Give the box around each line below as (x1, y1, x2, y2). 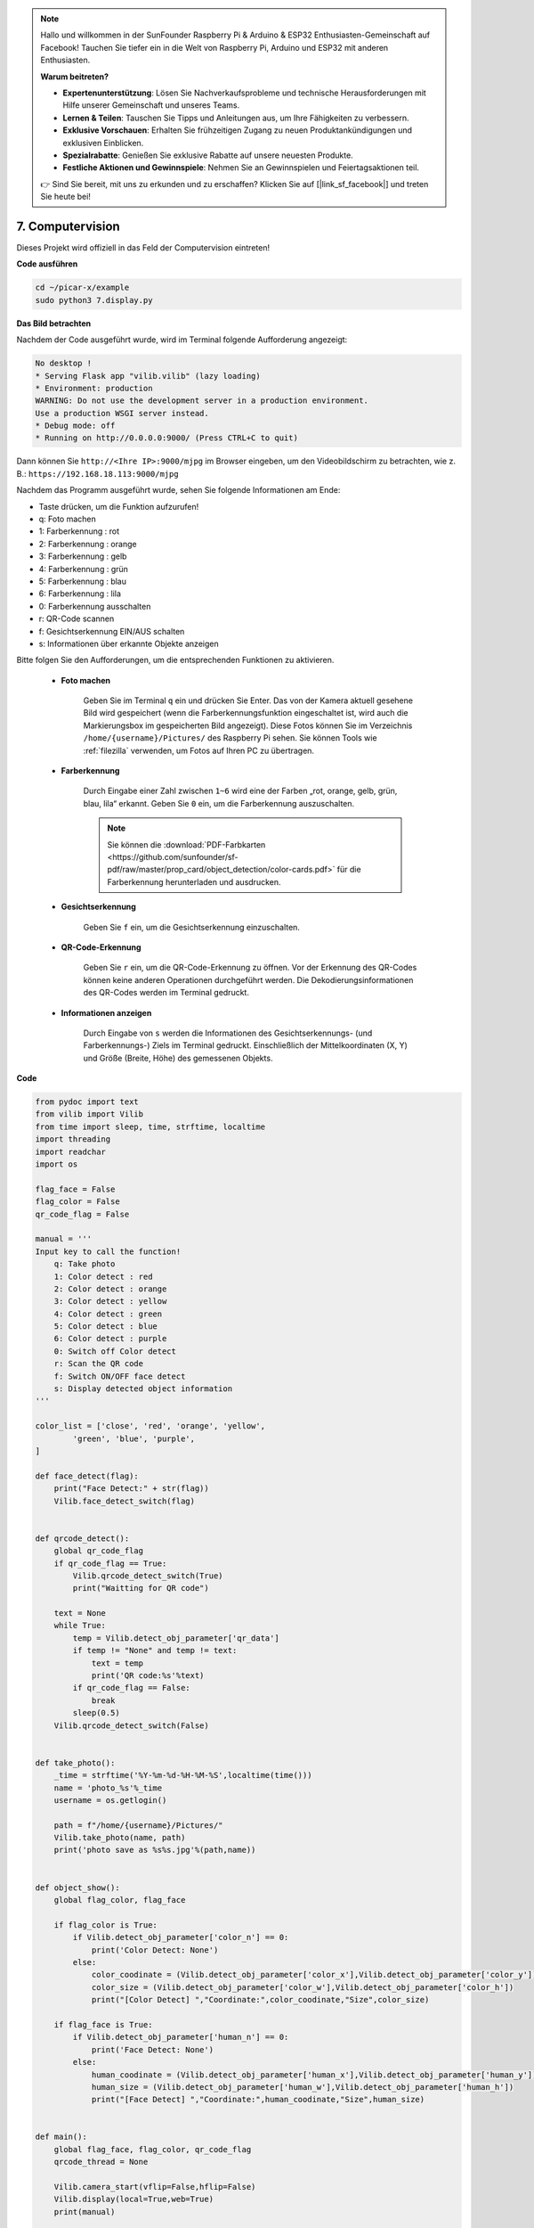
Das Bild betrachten (16, 317, 92, 329)
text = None (53, 1609, 107, 1618)
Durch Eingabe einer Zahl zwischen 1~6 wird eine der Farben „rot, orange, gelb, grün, (83, 785, 398, 797)
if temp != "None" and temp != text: (72, 1645, 238, 1656)
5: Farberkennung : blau (38, 576, 126, 586)
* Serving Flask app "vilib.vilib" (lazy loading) (35, 371, 262, 381)
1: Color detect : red (53, 1271, 153, 1282)
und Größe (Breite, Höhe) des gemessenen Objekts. (83, 1053, 273, 1063)
